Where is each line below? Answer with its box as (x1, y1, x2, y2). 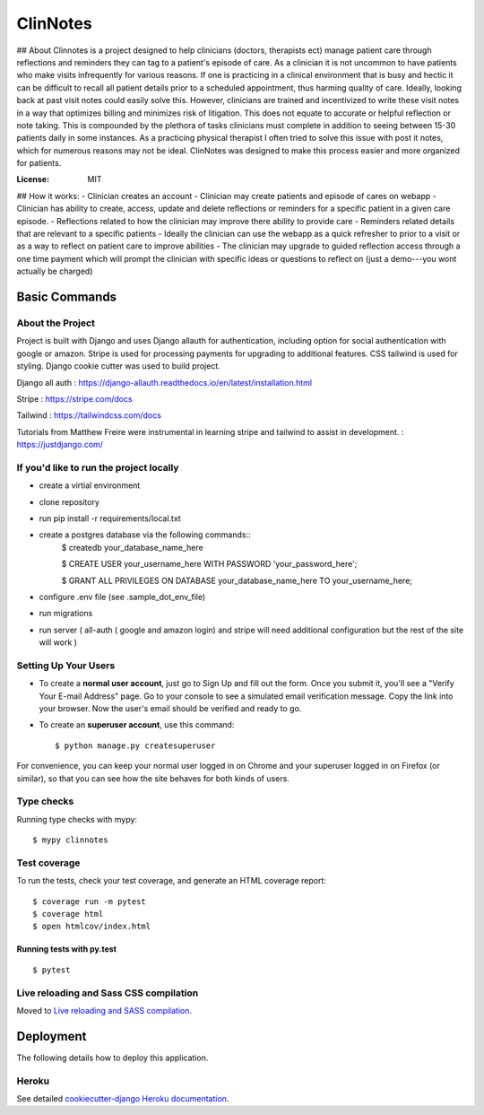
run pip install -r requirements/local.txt (39, 513, 181, 524)
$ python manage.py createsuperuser (55, 740, 216, 751)
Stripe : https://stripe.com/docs (16, 393, 134, 404)
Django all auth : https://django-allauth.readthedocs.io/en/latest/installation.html (16, 377, 313, 388)
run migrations (39, 608, 93, 619)
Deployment (16, 1028, 87, 1044)
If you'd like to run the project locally (16, 461, 179, 474)
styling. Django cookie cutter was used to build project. (16, 361, 221, 371)
